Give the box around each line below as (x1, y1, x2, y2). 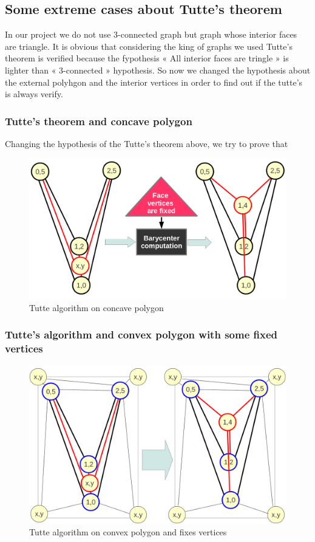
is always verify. (5, 87, 63, 100)
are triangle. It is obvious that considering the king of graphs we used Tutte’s (5, 39, 293, 52)
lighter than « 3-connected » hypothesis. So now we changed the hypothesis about (5, 63, 311, 76)
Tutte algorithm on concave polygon (29, 301, 164, 314)
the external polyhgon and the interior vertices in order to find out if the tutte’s (5, 75, 303, 88)
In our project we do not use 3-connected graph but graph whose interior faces (5, 28, 297, 41)
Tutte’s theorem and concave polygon (5, 113, 192, 128)
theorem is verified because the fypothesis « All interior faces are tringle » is (5, 52, 289, 64)
